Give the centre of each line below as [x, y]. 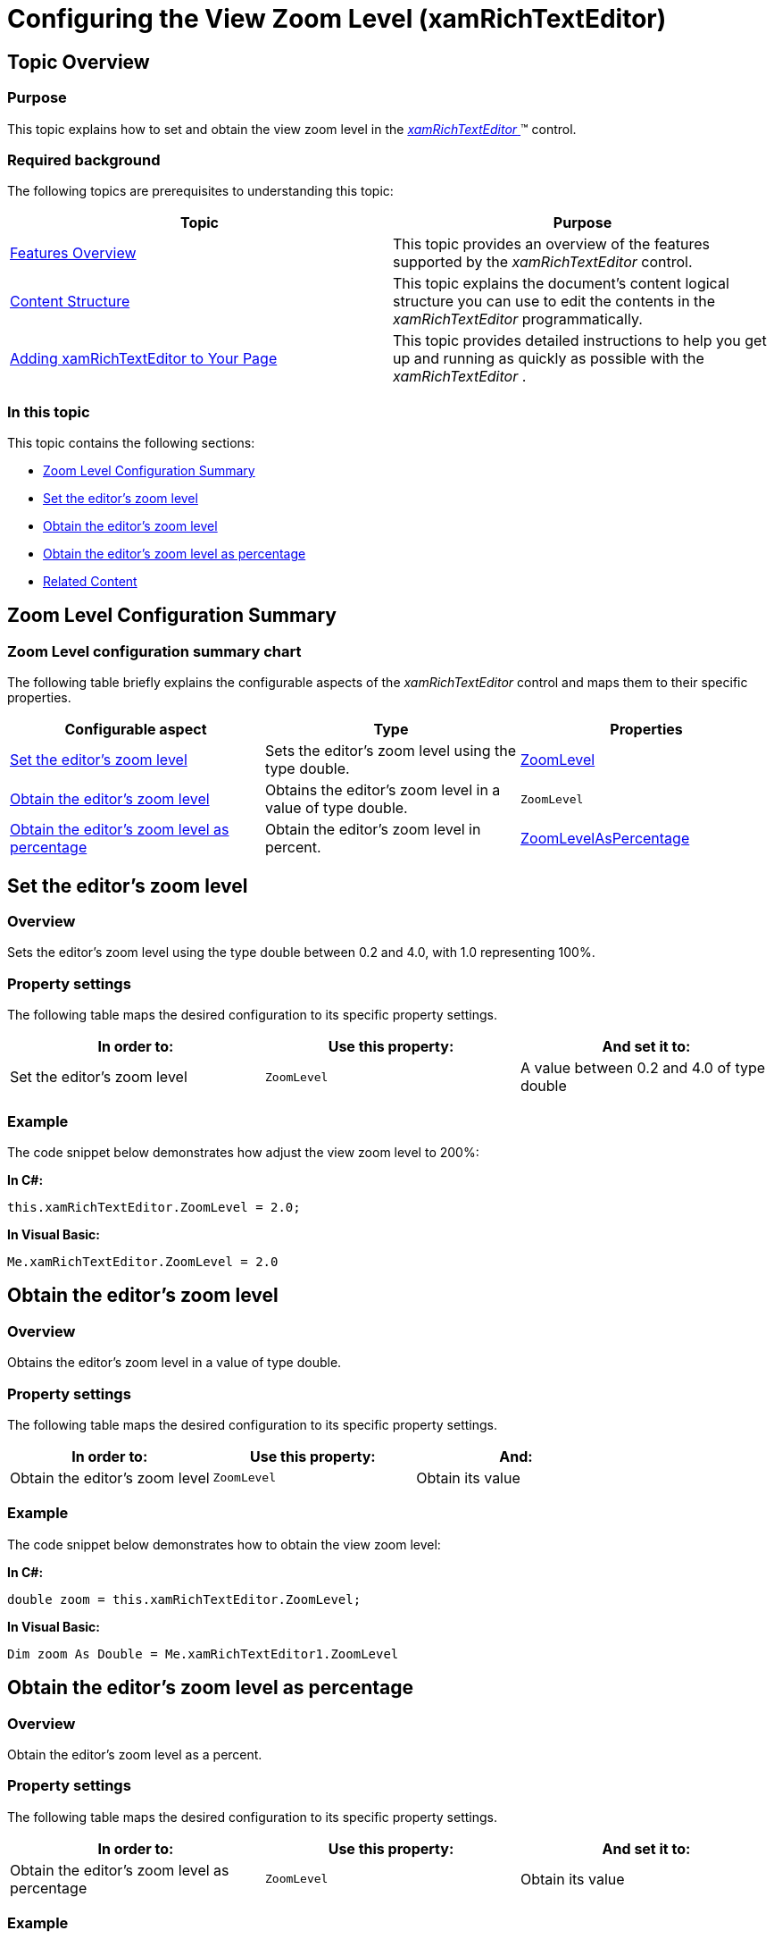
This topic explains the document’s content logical [561, 284]
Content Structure [70, 302]
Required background [84, 159]
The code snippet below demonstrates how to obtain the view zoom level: [224, 1544]
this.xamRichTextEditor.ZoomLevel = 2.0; [154, 1207]
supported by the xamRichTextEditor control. [543, 262]
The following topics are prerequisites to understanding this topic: [200, 191]
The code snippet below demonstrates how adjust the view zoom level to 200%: [243, 1152]
